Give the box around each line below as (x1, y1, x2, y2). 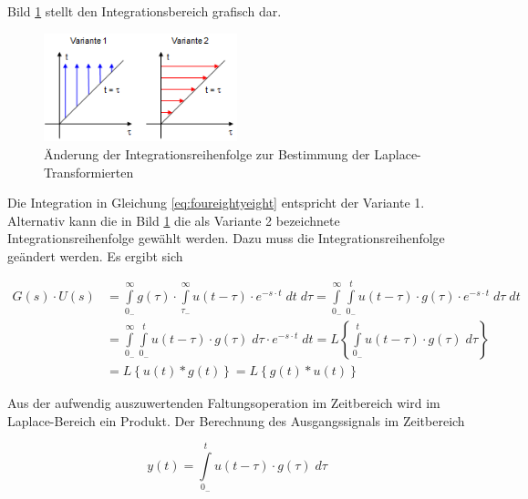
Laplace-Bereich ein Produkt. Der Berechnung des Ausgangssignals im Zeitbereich (7, 411, 465, 430)
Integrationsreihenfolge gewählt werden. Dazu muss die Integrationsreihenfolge (7, 229, 445, 248)
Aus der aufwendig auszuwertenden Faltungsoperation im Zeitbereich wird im (7, 393, 440, 412)
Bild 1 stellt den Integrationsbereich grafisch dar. (7, 2, 282, 20)
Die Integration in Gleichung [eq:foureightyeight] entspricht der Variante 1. (7, 193, 425, 212)
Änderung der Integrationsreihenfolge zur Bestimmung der (44, 144, 370, 163)
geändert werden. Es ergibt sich (7, 246, 183, 265)
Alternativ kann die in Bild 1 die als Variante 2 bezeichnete (7, 210, 340, 229)
